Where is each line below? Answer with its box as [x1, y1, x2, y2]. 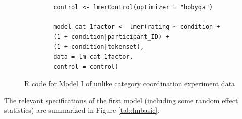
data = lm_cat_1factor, [53, 53, 133, 60]
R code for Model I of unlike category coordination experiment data [24, 78, 235, 89]
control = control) [53, 63, 119, 70]
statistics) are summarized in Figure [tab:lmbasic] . [4, 105, 160, 115]
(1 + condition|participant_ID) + [53, 33, 170, 41]
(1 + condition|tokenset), [53, 43, 144, 51]
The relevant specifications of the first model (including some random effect [4, 95, 238, 105]
